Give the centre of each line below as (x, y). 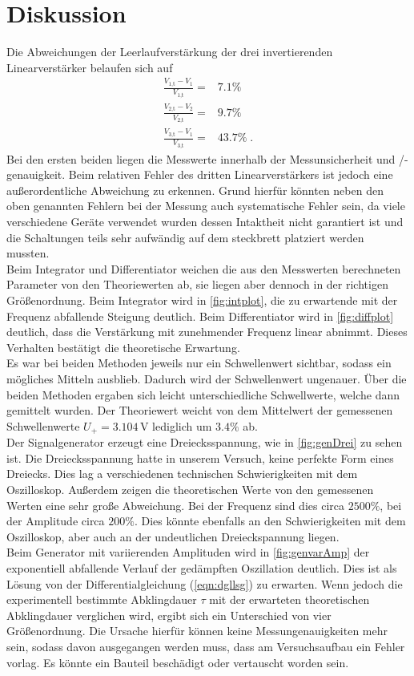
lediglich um (182, 425)
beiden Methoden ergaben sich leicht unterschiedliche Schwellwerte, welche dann (203, 394)
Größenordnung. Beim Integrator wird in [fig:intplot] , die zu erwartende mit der (202, 300)
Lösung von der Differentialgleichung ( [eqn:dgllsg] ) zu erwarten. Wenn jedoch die (205, 583)
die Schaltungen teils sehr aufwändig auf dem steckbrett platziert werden (185, 237)
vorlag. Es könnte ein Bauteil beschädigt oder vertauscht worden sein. (178, 662)
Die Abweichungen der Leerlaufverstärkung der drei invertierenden (170, 52)
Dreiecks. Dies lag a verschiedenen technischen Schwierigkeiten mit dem (182, 474)
